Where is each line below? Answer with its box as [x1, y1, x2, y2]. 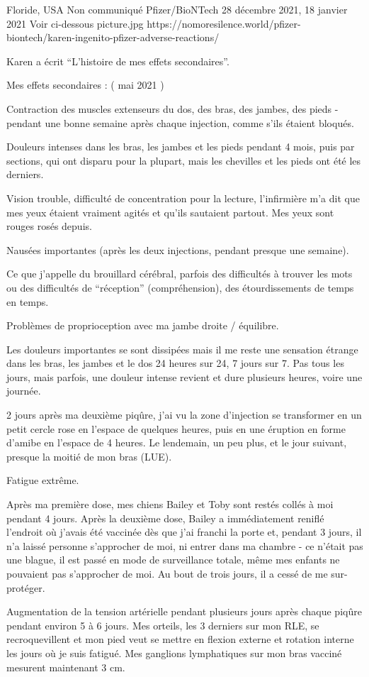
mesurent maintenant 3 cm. [6, 659, 125, 674]
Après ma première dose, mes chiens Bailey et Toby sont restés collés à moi [6, 497, 334, 512]
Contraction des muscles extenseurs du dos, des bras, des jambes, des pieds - [6, 101, 339, 116]
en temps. [6, 294, 49, 309]
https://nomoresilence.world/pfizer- [147, 16, 301, 31]
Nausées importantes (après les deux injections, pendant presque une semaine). [6, 242, 349, 257]
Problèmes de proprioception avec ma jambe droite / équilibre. [6, 318, 279, 333]
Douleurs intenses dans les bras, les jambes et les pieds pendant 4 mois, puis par [6, 139, 355, 154]
